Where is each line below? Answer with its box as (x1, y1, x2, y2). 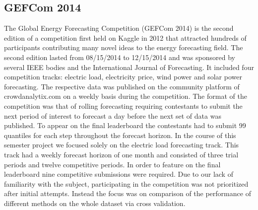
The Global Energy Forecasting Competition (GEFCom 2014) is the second (4, 23, 234, 33)
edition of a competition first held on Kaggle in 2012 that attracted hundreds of (4, 32, 247, 43)
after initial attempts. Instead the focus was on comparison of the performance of (4, 188, 251, 199)
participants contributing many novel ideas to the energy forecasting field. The (4, 42, 243, 53)
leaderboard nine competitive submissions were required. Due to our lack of (4, 169, 233, 179)
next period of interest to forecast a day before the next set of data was (4, 110, 221, 121)
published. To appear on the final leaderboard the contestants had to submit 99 (4, 120, 246, 131)
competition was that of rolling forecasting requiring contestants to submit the (4, 100, 243, 111)
